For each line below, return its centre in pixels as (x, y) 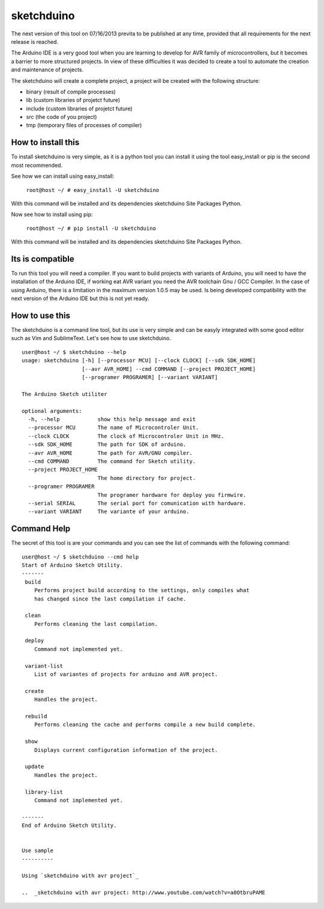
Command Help (41, 529)
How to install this (45, 142)
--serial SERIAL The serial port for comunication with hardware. (137, 503)
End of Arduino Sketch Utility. (69, 826)
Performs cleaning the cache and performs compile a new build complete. (145, 725)
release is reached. (35, 41)
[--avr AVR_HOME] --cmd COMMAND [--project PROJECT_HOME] (169, 369)
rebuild (36, 716)
